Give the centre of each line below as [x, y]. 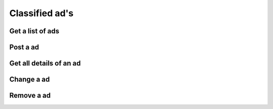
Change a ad [30, 79]
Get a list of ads [34, 31]
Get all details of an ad [45, 63]
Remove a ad [30, 96]
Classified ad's [41, 13]
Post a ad [24, 47]
